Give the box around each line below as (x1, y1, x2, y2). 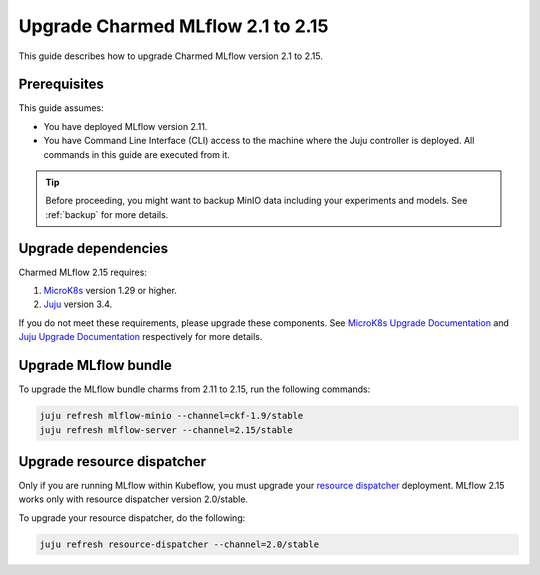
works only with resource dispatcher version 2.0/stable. (18, 493, 249, 505)
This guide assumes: (18, 102, 104, 114)
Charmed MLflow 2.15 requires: (18, 266, 147, 278)
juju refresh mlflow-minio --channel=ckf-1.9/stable (39, 410, 304, 422)
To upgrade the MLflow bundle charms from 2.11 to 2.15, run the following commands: (18, 383, 371, 395)
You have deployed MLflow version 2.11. (43, 120, 208, 132)
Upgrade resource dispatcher (18, 453, 207, 470)
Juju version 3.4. (43, 298, 113, 310)
